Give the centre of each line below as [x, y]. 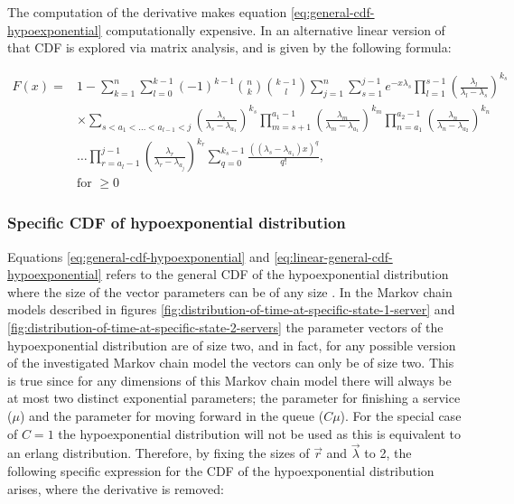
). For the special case [401, 415]
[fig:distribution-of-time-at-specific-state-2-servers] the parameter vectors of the [225, 327]
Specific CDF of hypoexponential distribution [177, 223]
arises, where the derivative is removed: [116, 488]
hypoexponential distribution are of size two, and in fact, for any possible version [232, 345]
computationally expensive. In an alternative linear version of [276, 29]
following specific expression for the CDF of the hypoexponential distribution [221, 470]
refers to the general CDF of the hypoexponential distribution [277, 274]
